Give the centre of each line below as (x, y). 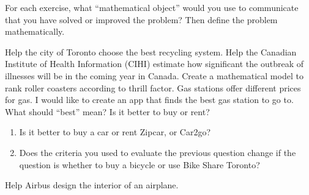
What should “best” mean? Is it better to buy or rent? (107, 111)
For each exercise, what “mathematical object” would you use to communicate (152, 7)
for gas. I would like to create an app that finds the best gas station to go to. (149, 100)
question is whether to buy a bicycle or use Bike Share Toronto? (140, 164)
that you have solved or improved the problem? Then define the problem (141, 19)
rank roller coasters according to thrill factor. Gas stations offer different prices (153, 87)
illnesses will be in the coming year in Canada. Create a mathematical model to (154, 75)
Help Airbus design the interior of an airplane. (92, 185)
